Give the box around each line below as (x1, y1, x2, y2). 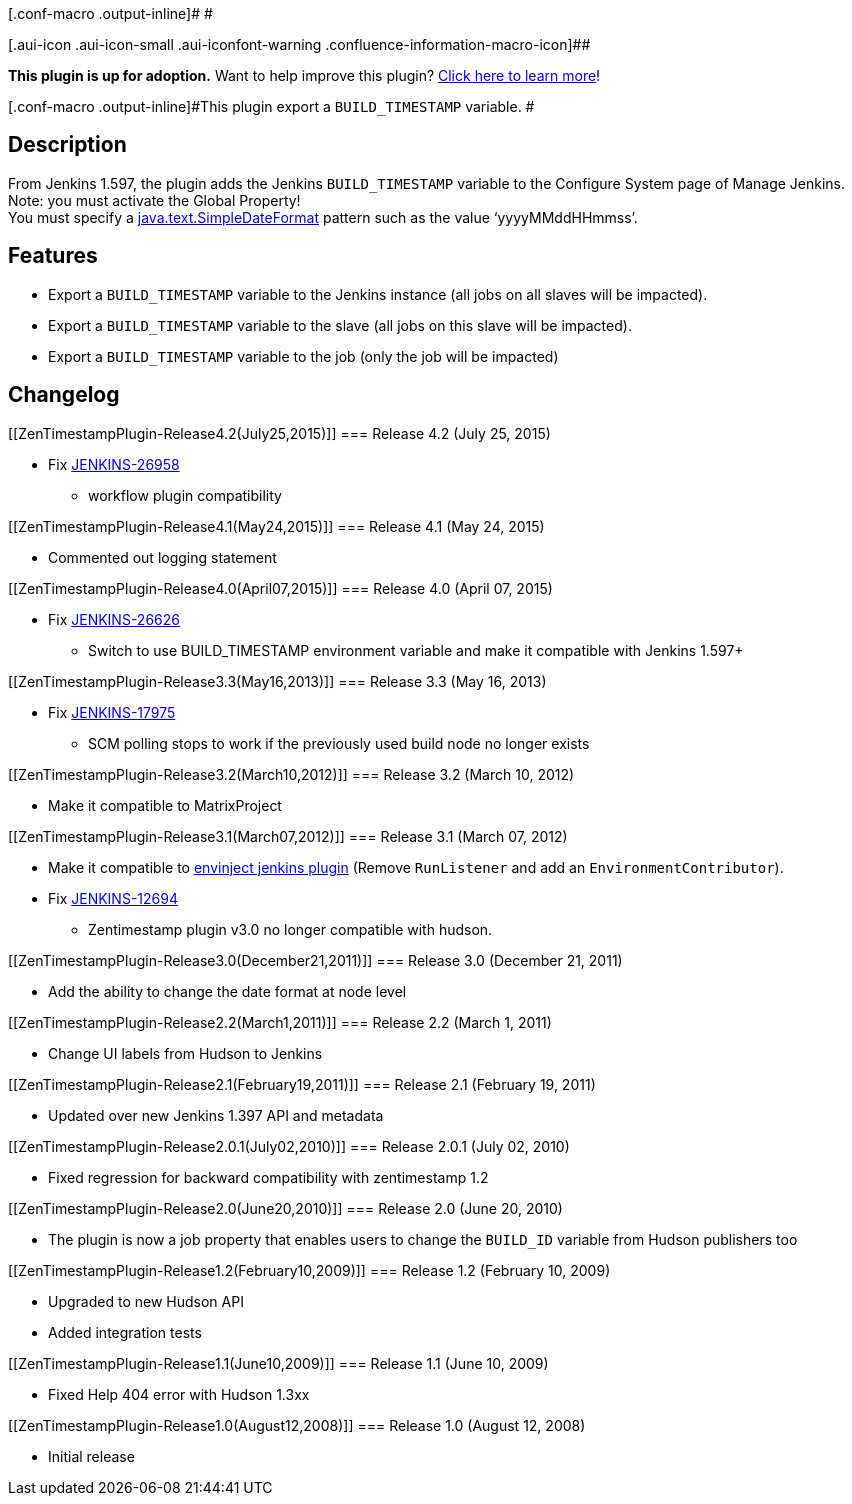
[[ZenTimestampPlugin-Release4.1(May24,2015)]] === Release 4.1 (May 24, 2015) (8, 517, 545, 535)
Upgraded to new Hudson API (48, 1292, 244, 1310)
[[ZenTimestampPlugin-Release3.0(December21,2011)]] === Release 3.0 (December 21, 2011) (8, 951, 623, 969)
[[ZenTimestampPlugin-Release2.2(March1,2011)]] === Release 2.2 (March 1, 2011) (8, 1013, 552, 1031)
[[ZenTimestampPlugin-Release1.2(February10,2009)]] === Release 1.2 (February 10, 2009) (8, 1261, 611, 1279)
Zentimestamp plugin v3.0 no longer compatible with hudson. (88, 920, 493, 938)
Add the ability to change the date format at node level (48, 982, 407, 1000)
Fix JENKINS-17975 (48, 703, 176, 721)
